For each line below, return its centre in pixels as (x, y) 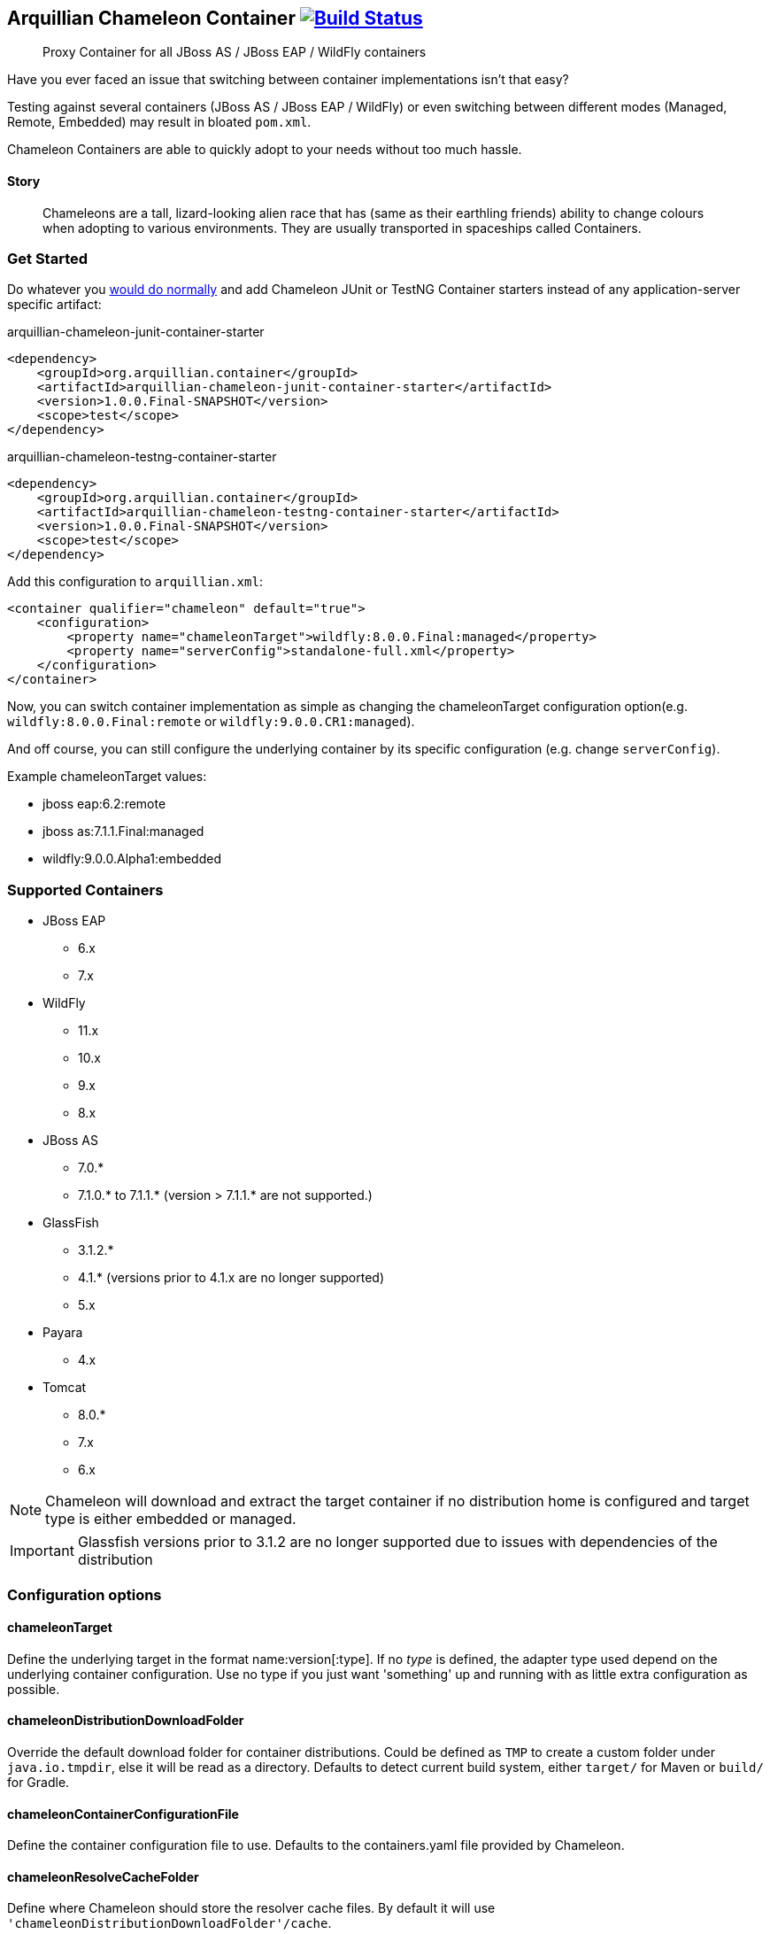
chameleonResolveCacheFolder (103, 1876)
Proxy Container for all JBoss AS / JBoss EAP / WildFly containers (235, 52)
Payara (63, 1333)
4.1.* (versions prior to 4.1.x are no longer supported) (231, 1278)
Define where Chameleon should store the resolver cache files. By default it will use (251, 1908)
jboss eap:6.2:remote (104, 804)
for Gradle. (38, 1782)
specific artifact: (54, 305)
